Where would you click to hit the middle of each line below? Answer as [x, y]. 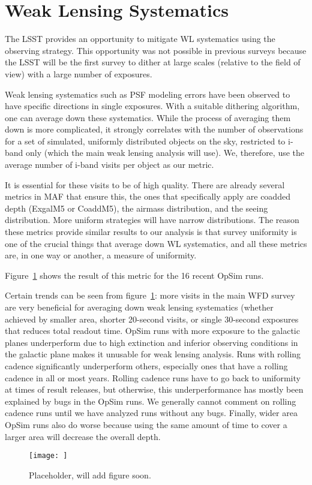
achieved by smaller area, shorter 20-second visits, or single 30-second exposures [152, 319]
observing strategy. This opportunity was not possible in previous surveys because [156, 50]
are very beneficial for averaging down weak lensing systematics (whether [139, 307]
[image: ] [48, 456]
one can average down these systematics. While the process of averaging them [148, 117]
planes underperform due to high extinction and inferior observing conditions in [151, 342]
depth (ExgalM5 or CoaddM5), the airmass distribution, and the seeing [136, 208]
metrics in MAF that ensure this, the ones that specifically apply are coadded [148, 196]
